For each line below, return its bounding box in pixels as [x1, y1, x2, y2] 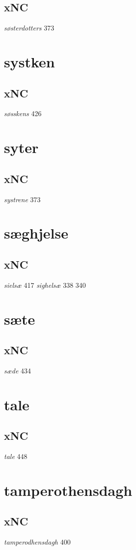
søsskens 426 [4, 108, 42, 119]
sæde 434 [4, 365, 31, 375]
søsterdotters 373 [4, 23, 54, 33]
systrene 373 [4, 194, 41, 204]
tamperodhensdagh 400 [4, 537, 71, 547]
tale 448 [4, 451, 27, 461]
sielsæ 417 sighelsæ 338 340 [4, 279, 86, 290]
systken [4, 51, 55, 71]
